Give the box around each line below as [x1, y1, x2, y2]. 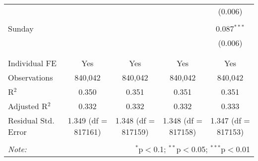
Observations [8, 72, 53, 83]
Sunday [8, 23, 34, 34]
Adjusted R [8, 100, 48, 112]
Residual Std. [8, 115, 55, 126]
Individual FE [8, 57, 57, 69]
